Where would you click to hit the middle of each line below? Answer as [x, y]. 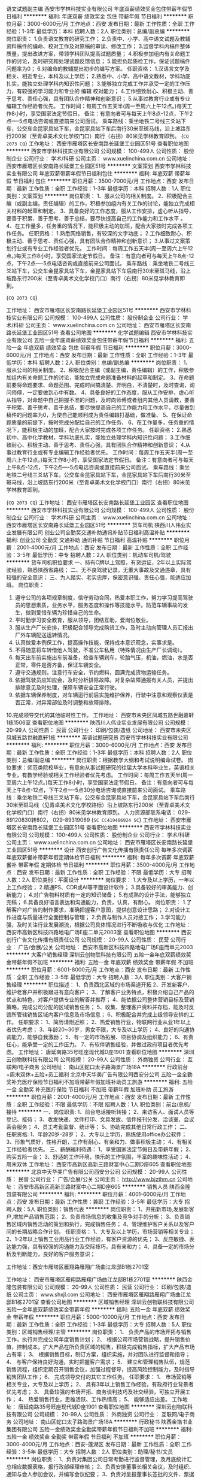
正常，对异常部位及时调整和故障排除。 [67, 702]
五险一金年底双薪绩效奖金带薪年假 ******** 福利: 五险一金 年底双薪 [90, 1309]
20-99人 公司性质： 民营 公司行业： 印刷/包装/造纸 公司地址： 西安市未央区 [99, 730]
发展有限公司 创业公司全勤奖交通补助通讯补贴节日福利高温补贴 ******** [100, 532]
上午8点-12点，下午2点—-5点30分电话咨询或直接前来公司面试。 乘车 [96, 790]
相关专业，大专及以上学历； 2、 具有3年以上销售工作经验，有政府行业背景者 [100, 1384]
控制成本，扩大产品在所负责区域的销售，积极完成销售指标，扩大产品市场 [106, 1347]
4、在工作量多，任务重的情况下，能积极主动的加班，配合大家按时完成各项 [97, 226]
